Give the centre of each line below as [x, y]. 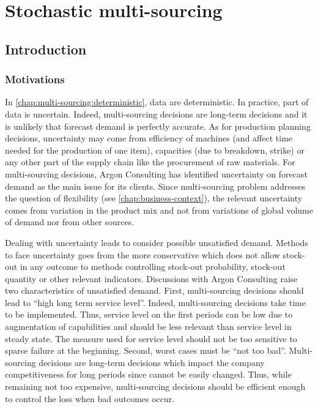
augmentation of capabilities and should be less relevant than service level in [148, 327]
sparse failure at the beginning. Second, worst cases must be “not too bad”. [146, 350]
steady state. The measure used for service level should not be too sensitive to [151, 338]
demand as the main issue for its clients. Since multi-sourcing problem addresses [155, 186]
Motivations [35, 79]
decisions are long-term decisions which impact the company [152, 362]
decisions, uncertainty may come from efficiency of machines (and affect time [149, 138]
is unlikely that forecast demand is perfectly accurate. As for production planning [158, 126]
